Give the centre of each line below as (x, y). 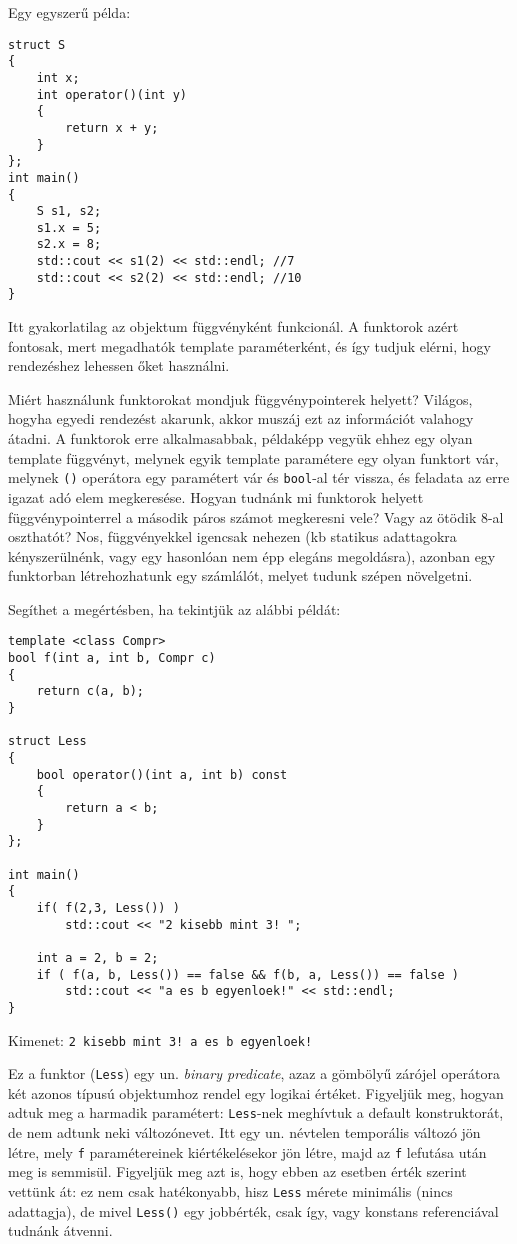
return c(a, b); (90, 691)
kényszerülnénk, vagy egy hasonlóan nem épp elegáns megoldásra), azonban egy (252, 555)
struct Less (47, 741)
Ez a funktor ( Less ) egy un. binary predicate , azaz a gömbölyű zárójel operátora (254, 1073)
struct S (37, 44)
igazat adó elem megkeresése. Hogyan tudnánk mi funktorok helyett (216, 496)
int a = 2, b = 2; (97, 957)
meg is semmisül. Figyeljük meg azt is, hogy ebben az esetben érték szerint (237, 1171)
